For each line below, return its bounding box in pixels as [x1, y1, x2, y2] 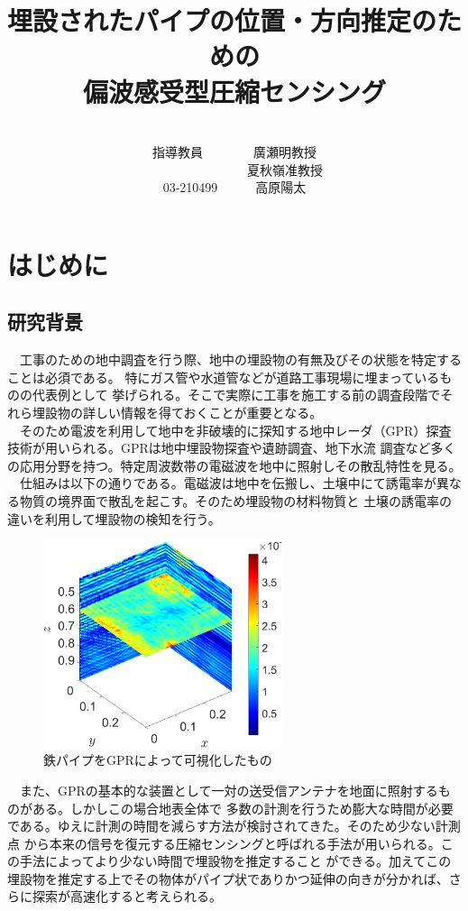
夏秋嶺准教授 [246, 160, 323, 179]
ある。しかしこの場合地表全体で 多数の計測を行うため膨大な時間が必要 [32, 798, 454, 817]
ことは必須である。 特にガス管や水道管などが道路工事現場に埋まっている [7, 367, 440, 386]
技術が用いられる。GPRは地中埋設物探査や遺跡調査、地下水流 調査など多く [7, 438, 456, 457]
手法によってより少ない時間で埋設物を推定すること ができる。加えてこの [19, 851, 452, 870]
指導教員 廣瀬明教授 [151, 143, 317, 161]
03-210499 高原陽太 [162, 178, 307, 197]
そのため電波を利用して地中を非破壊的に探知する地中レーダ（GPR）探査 [19, 420, 452, 439]
